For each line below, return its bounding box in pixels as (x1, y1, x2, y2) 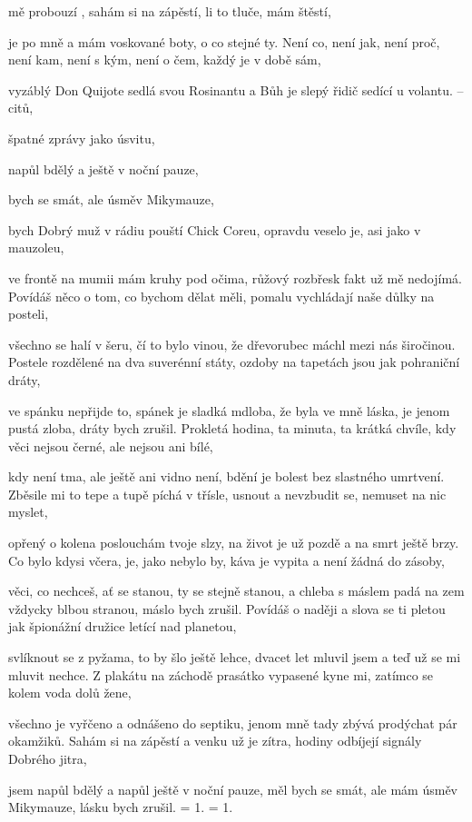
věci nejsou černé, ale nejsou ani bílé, (8, 436, 213, 455)
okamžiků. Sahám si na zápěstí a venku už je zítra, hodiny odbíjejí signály (8, 731, 422, 750)
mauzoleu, (8, 238, 64, 257)
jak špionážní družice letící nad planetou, (8, 617, 237, 636)
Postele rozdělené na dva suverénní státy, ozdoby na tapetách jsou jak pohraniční (8, 352, 460, 371)
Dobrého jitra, (8, 749, 87, 768)
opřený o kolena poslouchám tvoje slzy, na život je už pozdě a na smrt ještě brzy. (8, 533, 459, 552)
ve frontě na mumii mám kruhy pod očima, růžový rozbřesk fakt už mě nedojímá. (8, 268, 462, 287)
